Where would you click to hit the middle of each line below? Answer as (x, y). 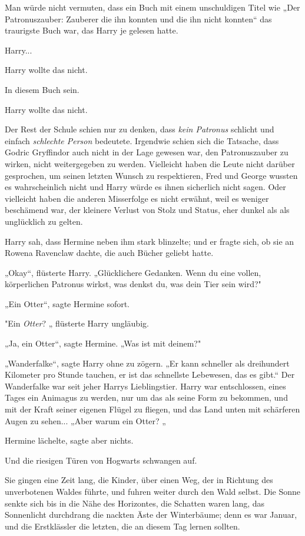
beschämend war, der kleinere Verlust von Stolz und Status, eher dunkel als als (147, 210)
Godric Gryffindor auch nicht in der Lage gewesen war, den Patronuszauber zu (147, 152)
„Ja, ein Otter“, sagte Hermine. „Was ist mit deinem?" (103, 343)
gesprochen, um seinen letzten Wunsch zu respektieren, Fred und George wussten (151, 175)
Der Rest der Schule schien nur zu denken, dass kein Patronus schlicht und (140, 129)
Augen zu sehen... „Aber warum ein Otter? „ (85, 420)
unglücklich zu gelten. (44, 221)
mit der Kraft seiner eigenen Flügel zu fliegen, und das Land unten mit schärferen (152, 409)
